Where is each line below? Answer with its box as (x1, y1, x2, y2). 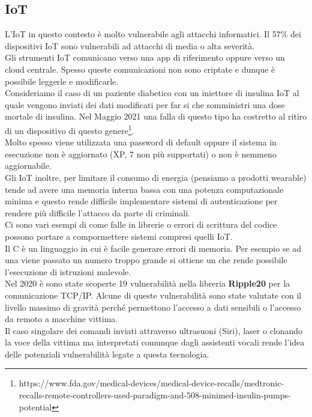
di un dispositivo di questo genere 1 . (5, 122, 134, 136)
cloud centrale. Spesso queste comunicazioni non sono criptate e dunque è (5, 62, 275, 75)
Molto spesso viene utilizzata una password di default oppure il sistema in (5, 136, 277, 148)
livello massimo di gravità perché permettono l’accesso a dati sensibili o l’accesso (5, 300, 301, 313)
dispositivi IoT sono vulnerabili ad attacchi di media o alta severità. (5, 39, 255, 52)
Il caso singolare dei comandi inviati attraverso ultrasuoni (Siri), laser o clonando (5, 324, 303, 336)
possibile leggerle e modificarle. (5, 75, 119, 87)
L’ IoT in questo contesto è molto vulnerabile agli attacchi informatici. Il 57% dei (5, 28, 301, 40)
